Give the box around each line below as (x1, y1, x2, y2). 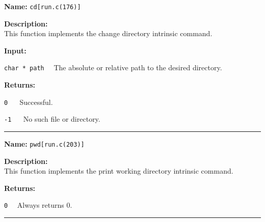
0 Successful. (4, 96, 53, 107)
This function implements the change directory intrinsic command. (4, 28, 213, 39)
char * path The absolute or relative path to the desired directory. (4, 62, 222, 73)
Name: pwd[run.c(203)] (4, 138, 85, 149)
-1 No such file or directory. (4, 114, 100, 124)
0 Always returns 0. (4, 200, 72, 210)
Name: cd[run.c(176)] (4, 1, 81, 11)
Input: (4, 45, 26, 55)
